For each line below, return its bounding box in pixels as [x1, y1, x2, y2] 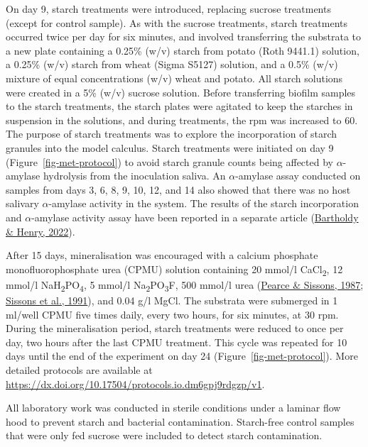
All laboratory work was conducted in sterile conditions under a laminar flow [6, 400, 341, 415]
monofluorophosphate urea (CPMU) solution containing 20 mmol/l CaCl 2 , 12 [6, 261, 343, 278]
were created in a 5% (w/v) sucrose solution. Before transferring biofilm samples [6, 84, 356, 99]
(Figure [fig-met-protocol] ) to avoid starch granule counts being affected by [6, 154, 333, 169]
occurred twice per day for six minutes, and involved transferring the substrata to [6, 29, 362, 44]
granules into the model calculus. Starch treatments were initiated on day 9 [6, 140, 334, 155]
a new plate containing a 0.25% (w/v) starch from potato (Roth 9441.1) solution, [6, 43, 359, 57]
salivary [6, 196, 39, 211]
